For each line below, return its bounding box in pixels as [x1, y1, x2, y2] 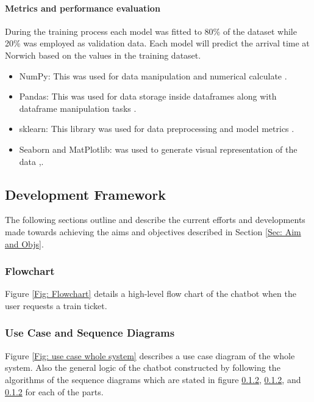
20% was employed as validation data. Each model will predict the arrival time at [5, 37, 310, 49]
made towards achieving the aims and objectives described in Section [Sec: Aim [5, 225, 301, 238]
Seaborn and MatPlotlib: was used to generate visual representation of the [19, 142, 298, 155]
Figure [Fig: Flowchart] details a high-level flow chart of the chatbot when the [5, 287, 296, 300]
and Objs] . [5, 237, 44, 250]
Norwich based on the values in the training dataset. [5, 48, 201, 61]
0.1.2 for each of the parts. [5, 385, 104, 398]
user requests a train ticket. [5, 299, 107, 312]
